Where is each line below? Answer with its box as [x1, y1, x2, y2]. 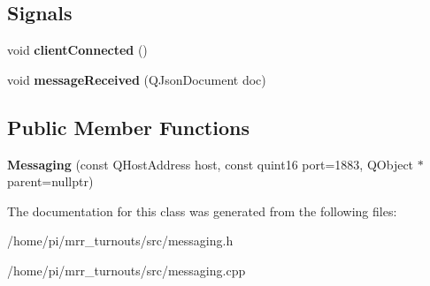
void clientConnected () [7, 41, 148, 59]
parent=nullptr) [7, 172, 94, 191]
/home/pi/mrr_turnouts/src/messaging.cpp [7, 260, 246, 279]
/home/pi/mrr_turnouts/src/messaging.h [7, 231, 234, 250]
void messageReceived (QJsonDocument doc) [7, 70, 266, 88]
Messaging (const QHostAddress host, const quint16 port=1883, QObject [7, 154, 414, 173]
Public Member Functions [7, 113, 250, 140]
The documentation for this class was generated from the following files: [7, 201, 397, 220]
